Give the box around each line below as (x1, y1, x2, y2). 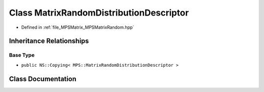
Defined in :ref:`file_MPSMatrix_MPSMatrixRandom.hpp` (21, 24, 134, 30)
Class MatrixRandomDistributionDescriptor (9, 7, 189, 18)
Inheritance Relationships (9, 37, 89, 45)
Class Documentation (9, 74, 77, 83)
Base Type (9, 52, 35, 58)
